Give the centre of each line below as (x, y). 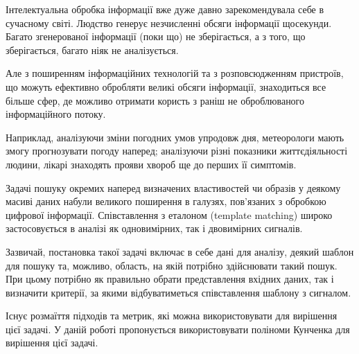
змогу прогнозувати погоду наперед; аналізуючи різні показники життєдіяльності (177, 151)
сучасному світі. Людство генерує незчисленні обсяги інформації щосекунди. (169, 23)
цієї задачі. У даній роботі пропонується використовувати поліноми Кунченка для (178, 329)
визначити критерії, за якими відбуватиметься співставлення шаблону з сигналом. (178, 292)
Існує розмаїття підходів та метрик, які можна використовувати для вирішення (172, 316)
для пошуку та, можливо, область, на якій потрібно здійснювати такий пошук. (172, 265)
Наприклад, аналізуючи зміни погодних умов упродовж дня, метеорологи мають (175, 137)
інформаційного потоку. (56, 114)
